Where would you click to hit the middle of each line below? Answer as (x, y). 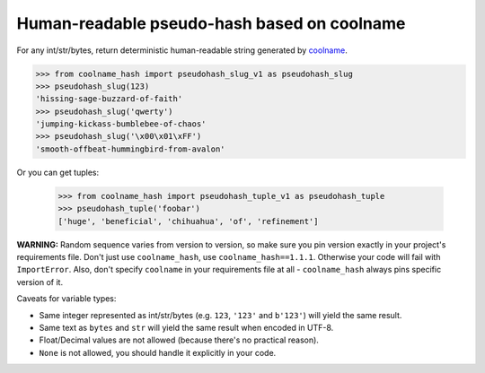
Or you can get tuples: (57, 172)
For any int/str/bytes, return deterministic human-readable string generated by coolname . (182, 50)
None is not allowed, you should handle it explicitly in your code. (158, 352)
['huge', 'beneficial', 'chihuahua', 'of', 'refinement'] (188, 221)
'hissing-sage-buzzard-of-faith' (109, 99)
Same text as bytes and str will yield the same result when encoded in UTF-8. (186, 327)
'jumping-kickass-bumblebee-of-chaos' (121, 124)
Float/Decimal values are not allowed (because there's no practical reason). (179, 340)
